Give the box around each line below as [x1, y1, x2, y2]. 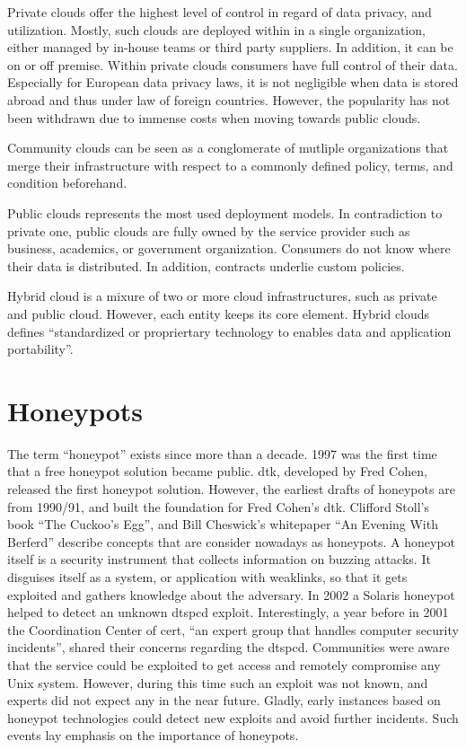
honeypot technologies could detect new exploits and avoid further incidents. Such [7, 708, 459, 727]
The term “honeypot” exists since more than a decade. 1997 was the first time [7, 444, 437, 463]
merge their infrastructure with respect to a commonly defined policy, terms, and [7, 155, 453, 174]
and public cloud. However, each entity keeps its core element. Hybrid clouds [7, 304, 430, 322]
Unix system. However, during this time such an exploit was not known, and [7, 673, 428, 692]
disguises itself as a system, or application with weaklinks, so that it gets [7, 567, 408, 586]
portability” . [7, 340, 74, 358]
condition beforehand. [7, 173, 127, 192]
